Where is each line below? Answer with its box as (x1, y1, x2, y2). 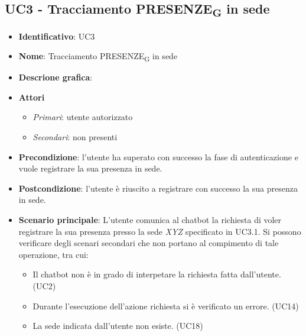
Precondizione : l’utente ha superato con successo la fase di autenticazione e (18, 150, 298, 163)
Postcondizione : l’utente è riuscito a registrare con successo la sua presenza (18, 182, 298, 194)
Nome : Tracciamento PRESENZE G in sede (18, 50, 178, 63)
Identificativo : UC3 (18, 30, 95, 42)
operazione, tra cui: (18, 248, 89, 260)
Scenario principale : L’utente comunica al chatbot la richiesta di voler (18, 213, 282, 225)
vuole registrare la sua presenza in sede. (18, 162, 162, 175)
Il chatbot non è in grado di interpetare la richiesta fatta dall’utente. (32, 268, 281, 280)
